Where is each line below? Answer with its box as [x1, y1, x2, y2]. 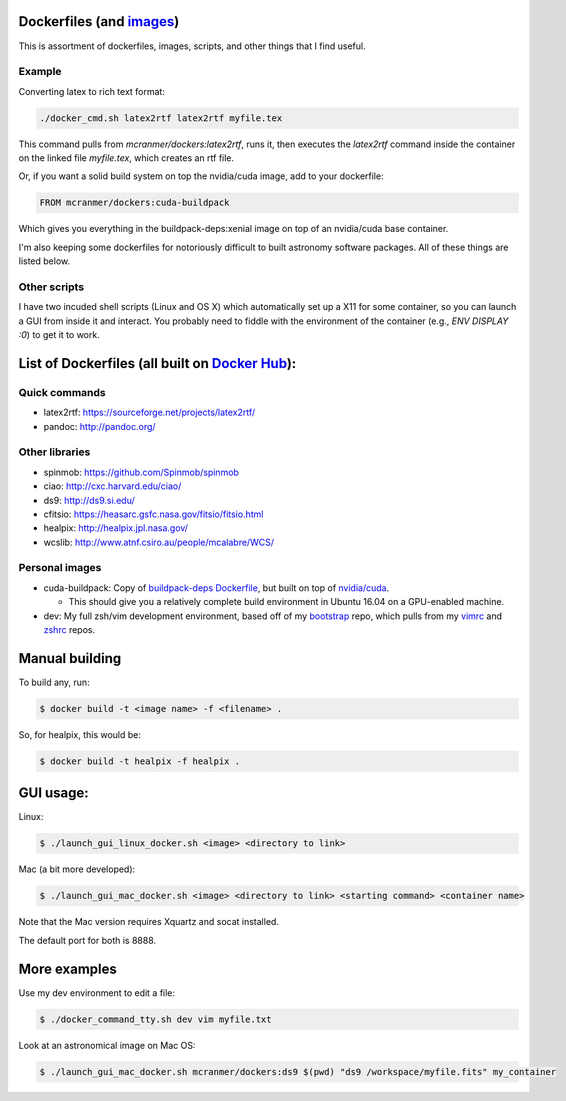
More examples [18, 960, 117, 977]
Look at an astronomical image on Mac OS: [18, 1039, 196, 1051]
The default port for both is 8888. [18, 934, 157, 946]
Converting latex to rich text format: [18, 85, 165, 97]
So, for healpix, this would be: [18, 728, 142, 740]
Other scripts [18, 280, 85, 294]
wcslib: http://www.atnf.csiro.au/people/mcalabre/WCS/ [43, 536, 275, 548]
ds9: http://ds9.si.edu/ [43, 494, 135, 506]
